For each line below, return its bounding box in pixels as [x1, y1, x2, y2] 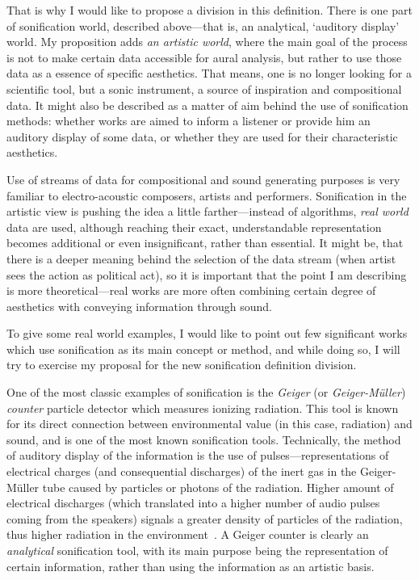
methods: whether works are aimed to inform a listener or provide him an [6, 112, 371, 129]
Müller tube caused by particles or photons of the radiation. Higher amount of [6, 478, 394, 495]
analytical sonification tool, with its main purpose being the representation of [6, 542, 388, 558]
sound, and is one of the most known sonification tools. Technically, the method [6, 431, 401, 448]
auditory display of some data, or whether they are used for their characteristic [6, 128, 398, 145]
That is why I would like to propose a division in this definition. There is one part [6, 2, 413, 18]
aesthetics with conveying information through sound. [6, 297, 272, 314]
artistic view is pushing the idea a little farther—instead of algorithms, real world [6, 203, 409, 220]
